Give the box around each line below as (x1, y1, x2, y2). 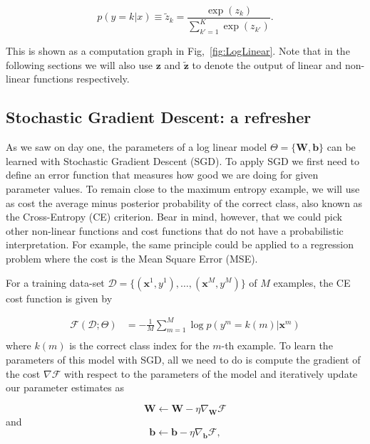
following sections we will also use (6, 57, 153, 72)
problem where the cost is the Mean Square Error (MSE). (6, 250, 258, 265)
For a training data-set (6, 275, 105, 290)
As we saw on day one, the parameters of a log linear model (6, 139, 267, 154)
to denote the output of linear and (192, 57, 342, 72)
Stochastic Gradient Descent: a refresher (6, 106, 312, 128)
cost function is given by (6, 290, 113, 305)
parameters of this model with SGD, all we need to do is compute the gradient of (6, 352, 361, 367)
